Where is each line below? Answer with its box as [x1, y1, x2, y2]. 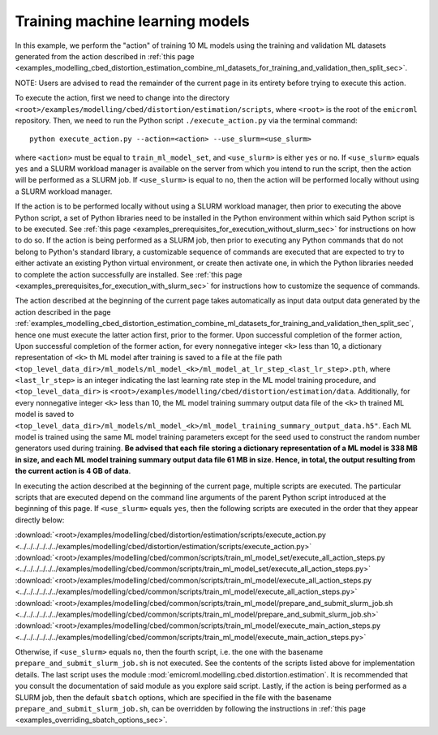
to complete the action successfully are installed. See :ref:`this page [15, 269, 243, 279]
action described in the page [15, 307, 111, 316]
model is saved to [15, 410, 75, 419]
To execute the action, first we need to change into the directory [15, 93, 230, 103]
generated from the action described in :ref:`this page [15, 51, 195, 61]
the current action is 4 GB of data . [15, 466, 131, 476]
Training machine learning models [15, 12, 251, 30]
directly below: [15, 515, 65, 525]
